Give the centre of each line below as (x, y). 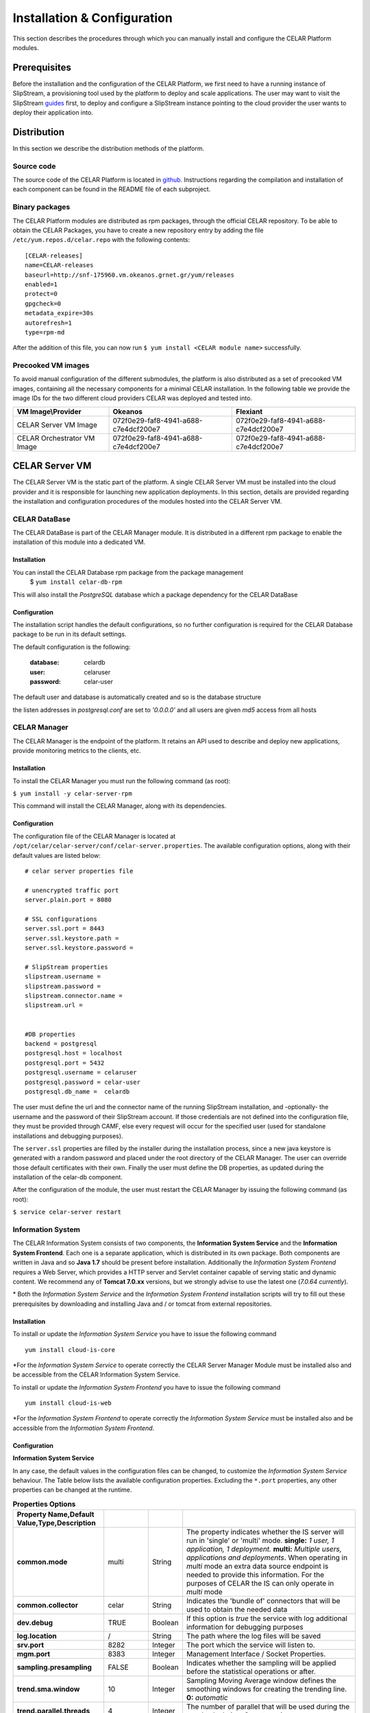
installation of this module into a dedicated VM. (79, 542)
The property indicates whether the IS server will (265, 1532)
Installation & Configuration (92, 18)
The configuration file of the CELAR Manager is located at (94, 836)
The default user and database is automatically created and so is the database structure (137, 697)
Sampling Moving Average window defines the (261, 1681)
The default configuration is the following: (72, 647)
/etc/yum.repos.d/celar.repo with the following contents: (101, 240)
